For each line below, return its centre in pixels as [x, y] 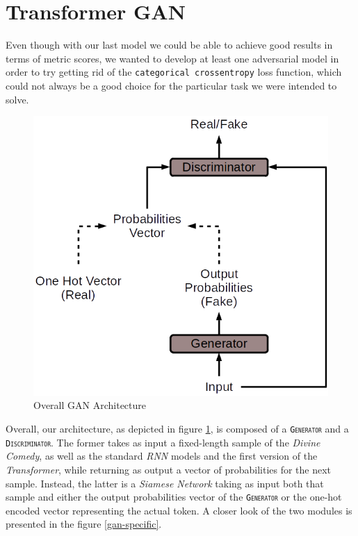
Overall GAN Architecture [90, 405]
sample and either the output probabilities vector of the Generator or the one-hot [174, 497]
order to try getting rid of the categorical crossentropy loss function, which [174, 72]
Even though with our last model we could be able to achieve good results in [169, 45]
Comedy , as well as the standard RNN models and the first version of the [162, 456]
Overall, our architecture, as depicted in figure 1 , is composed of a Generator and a [177, 429]
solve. [17, 99]
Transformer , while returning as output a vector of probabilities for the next [169, 469]
